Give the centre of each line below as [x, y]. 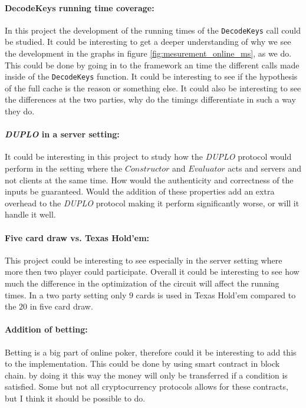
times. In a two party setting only [66, 295]
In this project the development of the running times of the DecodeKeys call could [153, 30]
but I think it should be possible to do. [75, 398]
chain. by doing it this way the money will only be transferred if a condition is [146, 375]
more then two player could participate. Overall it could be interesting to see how [152, 272]
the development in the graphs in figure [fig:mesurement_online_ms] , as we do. [148, 53]
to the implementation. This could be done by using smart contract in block [142, 363]
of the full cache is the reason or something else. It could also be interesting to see [153, 88]
